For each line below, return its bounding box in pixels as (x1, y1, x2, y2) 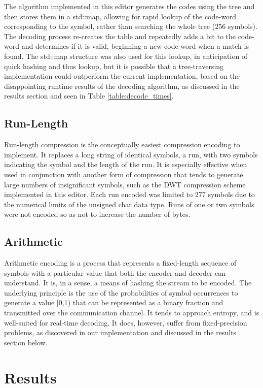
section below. (4, 337, 48, 347)
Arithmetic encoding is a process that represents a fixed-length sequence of (4, 257, 237, 268)
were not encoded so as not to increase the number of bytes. (4, 209, 191, 219)
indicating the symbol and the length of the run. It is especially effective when (4, 159, 247, 170)
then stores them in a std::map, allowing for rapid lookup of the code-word (4, 11, 237, 21)
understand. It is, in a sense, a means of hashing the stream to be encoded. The (4, 277, 252, 288)
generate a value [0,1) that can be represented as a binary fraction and (4, 297, 223, 308)
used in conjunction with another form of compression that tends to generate (4, 169, 243, 179)
